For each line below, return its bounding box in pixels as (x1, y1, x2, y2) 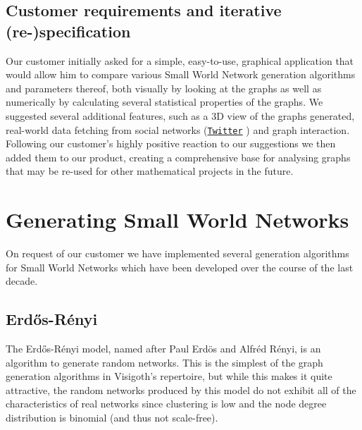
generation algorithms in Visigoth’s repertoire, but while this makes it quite (6, 369, 332, 383)
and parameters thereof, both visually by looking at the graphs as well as (6, 80, 322, 95)
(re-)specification (6, 20, 131, 42)
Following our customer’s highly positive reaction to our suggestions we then (6, 136, 336, 151)
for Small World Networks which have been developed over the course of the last (6, 259, 354, 274)
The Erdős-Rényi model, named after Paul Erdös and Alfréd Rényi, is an (6, 341, 321, 356)
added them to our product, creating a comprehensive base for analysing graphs (6, 149, 351, 164)
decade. (6, 274, 38, 288)
